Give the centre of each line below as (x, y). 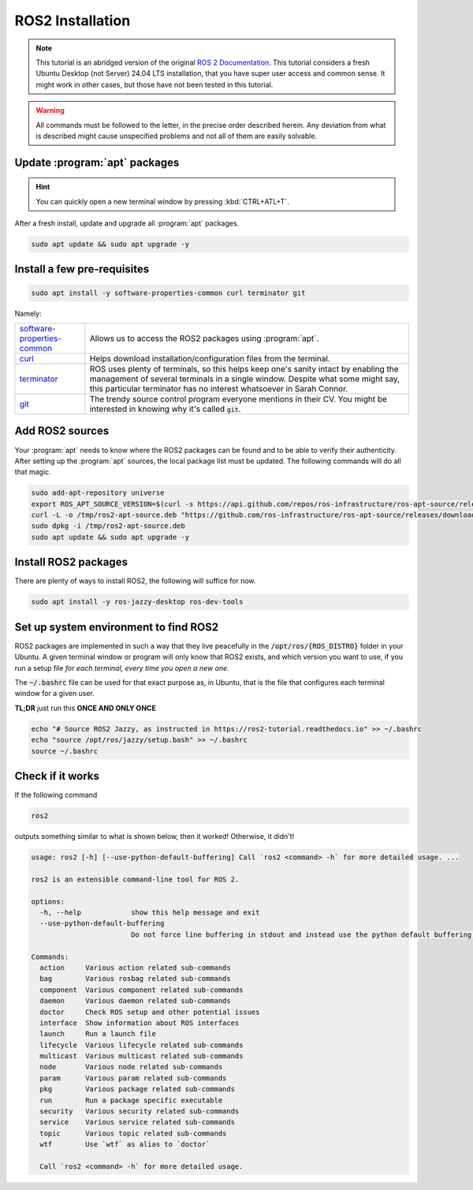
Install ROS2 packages (71, 562)
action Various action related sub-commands (136, 967)
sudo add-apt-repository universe (98, 493)
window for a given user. (54, 694)
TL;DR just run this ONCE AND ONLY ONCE (86, 708)
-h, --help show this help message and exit (150, 912)
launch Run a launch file (98, 1034)
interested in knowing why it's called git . (165, 409)
